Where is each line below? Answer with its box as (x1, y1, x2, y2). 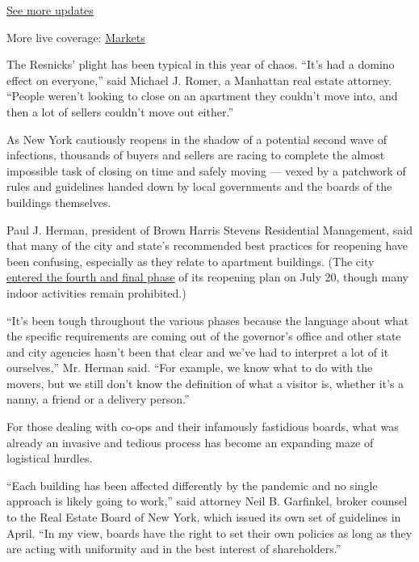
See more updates (6, 2, 94, 18)
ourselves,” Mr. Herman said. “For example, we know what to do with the (6, 359, 373, 376)
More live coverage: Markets (6, 28, 145, 45)
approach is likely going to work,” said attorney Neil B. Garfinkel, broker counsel (6, 492, 408, 509)
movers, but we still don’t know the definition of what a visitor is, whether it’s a (6, 374, 404, 391)
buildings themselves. (6, 193, 111, 210)
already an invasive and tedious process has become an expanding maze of (6, 433, 374, 450)
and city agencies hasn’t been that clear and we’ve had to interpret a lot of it (6, 343, 389, 360)
